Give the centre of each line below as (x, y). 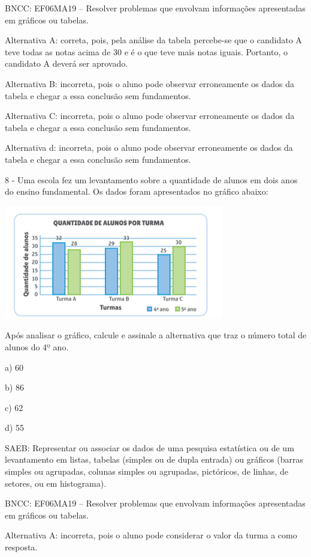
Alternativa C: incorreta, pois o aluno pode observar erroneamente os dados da (150, 116)
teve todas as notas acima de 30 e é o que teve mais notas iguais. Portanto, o (146, 51)
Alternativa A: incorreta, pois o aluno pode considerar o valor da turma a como (151, 535)
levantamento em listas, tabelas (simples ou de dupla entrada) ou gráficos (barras (154, 459)
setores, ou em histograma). (56, 483)
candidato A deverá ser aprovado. (67, 63)
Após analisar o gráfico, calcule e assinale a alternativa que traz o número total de (156, 335)
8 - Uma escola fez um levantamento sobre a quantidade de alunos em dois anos (151, 179)
